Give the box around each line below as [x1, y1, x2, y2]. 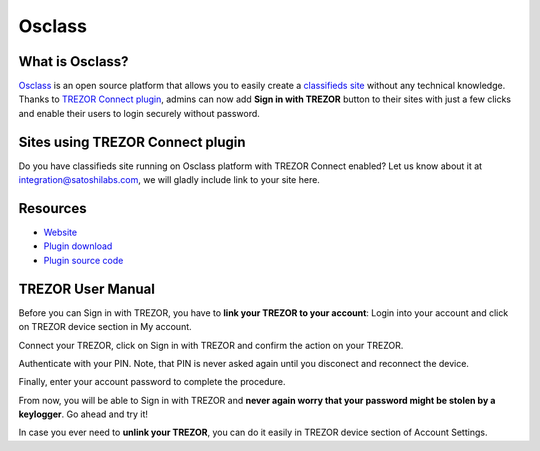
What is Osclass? [18, 53, 129, 70]
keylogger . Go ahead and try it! [18, 408, 149, 420]
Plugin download [43, 240, 113, 252]
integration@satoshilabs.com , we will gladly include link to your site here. [18, 174, 320, 186]
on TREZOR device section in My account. [18, 321, 192, 333]
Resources [18, 200, 87, 217]
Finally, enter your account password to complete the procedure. [18, 376, 286, 388]
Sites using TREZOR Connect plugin [18, 133, 246, 150]
